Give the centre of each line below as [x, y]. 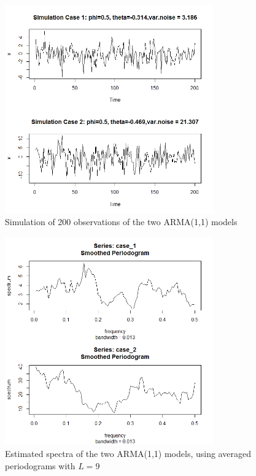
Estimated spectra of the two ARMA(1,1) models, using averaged [128, 454]
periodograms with [40, 465]
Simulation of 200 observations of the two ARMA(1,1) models [121, 222]
